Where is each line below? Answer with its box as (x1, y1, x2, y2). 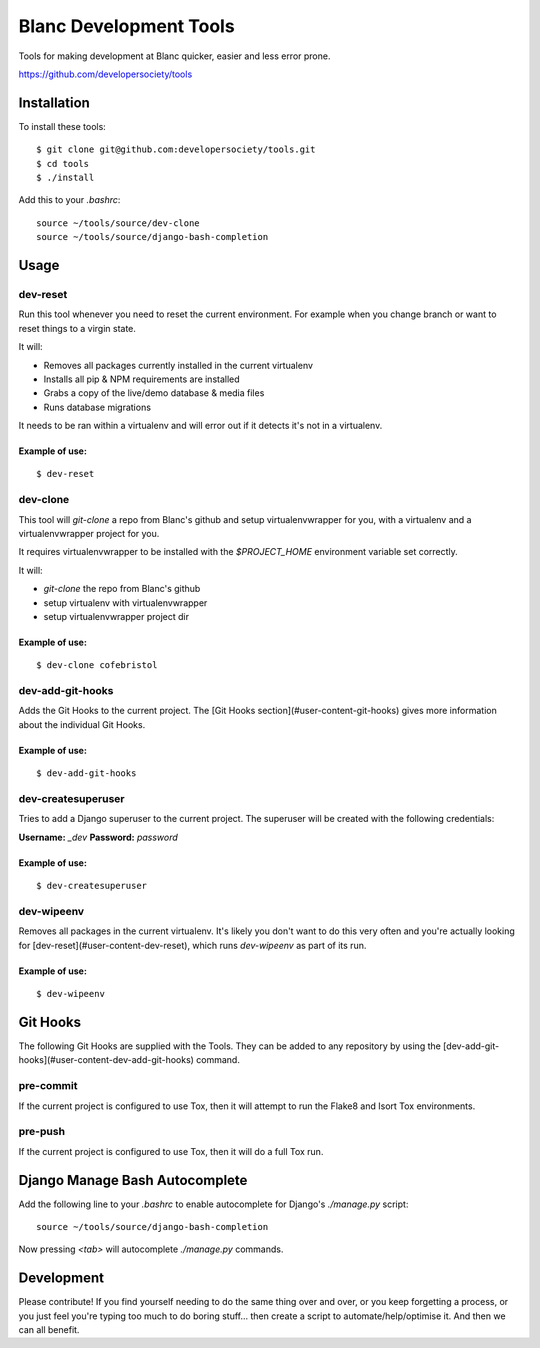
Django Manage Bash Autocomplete (18, 1171, 248, 1189)
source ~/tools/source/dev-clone (36, 217, 200, 229)
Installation (18, 94, 90, 111)
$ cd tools (36, 158, 90, 169)
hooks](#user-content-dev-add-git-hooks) (18, 1054, 195, 1066)
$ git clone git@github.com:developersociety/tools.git (36, 144, 316, 155)
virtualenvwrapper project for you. (18, 528, 160, 539)
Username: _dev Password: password (18, 831, 179, 843)
